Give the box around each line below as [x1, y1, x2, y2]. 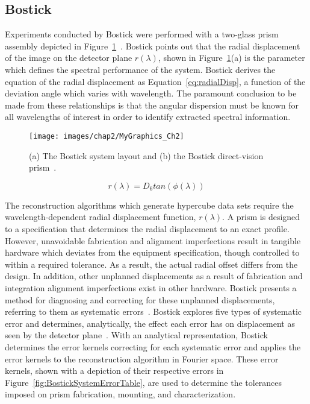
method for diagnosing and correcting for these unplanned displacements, [5, 293, 275, 306]
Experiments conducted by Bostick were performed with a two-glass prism [5, 28, 279, 40]
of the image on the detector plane [5, 51, 132, 64]
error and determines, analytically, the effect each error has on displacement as [5, 317, 295, 329]
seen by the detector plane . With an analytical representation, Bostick [5, 329, 268, 341]
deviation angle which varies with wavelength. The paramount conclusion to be [5, 87, 297, 99]
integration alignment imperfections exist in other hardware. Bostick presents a [5, 281, 297, 294]
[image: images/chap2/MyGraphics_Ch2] [29, 131, 184, 140]
